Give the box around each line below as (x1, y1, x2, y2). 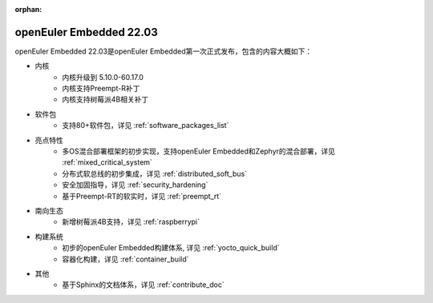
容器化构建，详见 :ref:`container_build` (62, 254, 189, 264)
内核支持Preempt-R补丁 (62, 84, 140, 94)
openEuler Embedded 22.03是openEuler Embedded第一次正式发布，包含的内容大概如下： (14, 46, 313, 56)
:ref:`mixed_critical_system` (62, 157, 152, 167)
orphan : (14, 5, 42, 14)
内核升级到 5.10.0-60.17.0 (62, 72, 144, 82)
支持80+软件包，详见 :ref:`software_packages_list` (62, 121, 229, 130)
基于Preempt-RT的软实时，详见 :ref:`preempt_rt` (62, 191, 222, 201)
